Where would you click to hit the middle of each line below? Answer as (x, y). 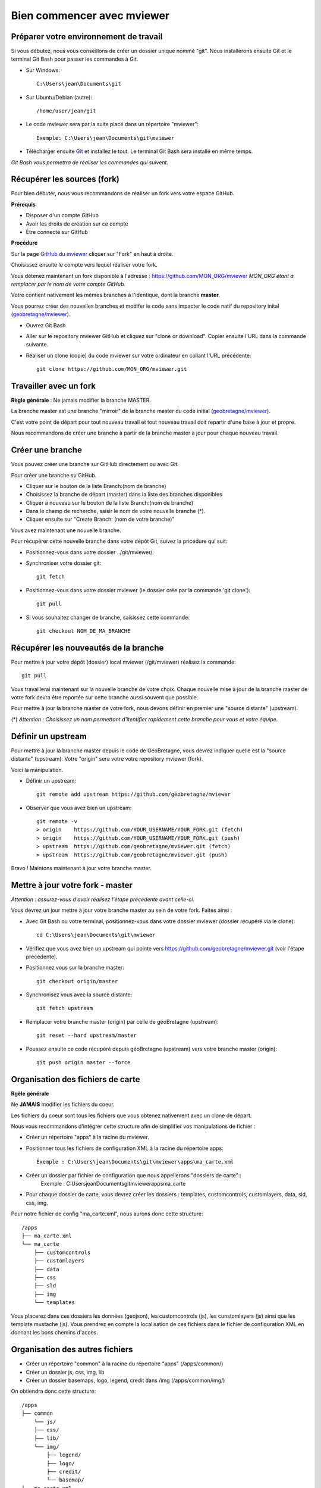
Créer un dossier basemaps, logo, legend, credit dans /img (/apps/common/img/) (125, 1380)
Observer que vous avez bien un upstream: (79, 808)
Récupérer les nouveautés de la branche (87, 648)
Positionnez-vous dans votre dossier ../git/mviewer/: (90, 552)
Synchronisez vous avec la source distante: (79, 995)
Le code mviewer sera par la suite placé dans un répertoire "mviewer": (112, 124)
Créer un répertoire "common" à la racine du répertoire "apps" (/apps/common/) (125, 1364)
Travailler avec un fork (53, 386)
